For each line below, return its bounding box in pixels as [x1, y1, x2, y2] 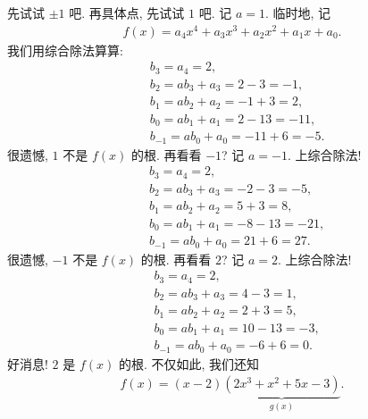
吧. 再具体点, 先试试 [69, 4, 185, 21]
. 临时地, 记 [264, 4, 331, 21]
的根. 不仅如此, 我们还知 [118, 354, 260, 373]
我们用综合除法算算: [7, 40, 123, 59]
